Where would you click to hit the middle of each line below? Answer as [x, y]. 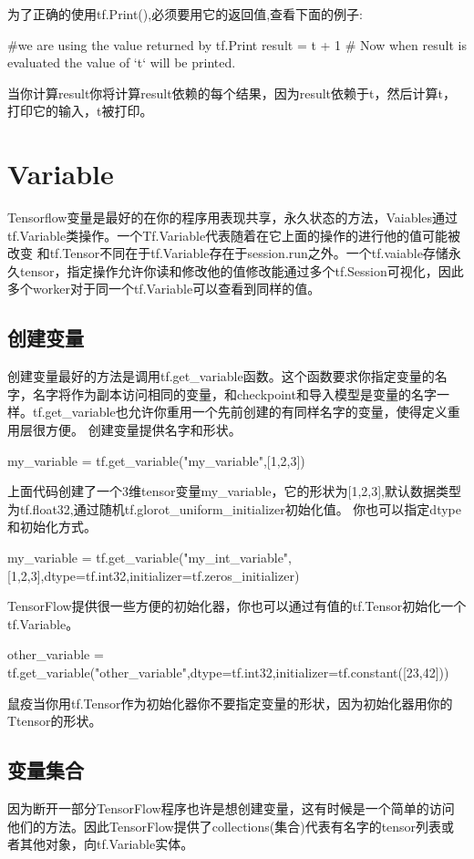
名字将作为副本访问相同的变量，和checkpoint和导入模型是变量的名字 [234, 393]
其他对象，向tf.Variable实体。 [107, 844]
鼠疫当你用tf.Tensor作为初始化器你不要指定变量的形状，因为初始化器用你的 [230, 703]
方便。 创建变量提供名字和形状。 [143, 430]
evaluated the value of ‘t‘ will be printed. [122, 62]
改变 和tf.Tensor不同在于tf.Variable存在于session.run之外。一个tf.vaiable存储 [228, 253]
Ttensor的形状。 [55, 721]
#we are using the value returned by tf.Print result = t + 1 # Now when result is [237, 44]
